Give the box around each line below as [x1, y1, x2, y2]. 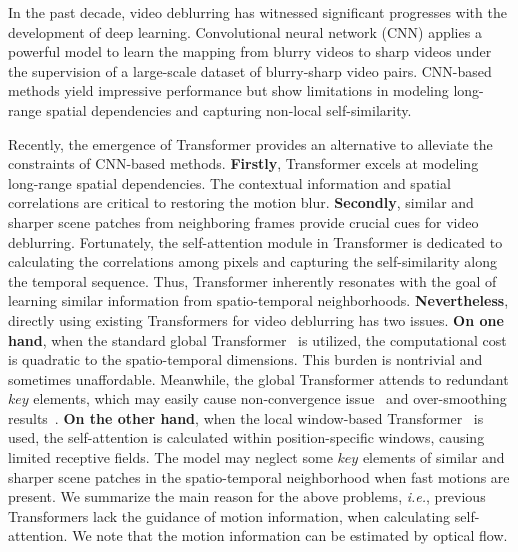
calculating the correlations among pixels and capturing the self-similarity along [8, 251, 497, 272]
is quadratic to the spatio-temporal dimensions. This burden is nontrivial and [8, 349, 483, 370]
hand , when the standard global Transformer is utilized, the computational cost [8, 329, 507, 350]
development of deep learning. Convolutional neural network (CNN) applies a [8, 21, 482, 42]
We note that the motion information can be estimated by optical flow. [72, 525, 508, 546]
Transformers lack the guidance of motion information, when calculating [8, 505, 451, 526]
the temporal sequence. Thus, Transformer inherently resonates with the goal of [8, 270, 497, 291]
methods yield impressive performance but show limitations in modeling [8, 80, 449, 101]
